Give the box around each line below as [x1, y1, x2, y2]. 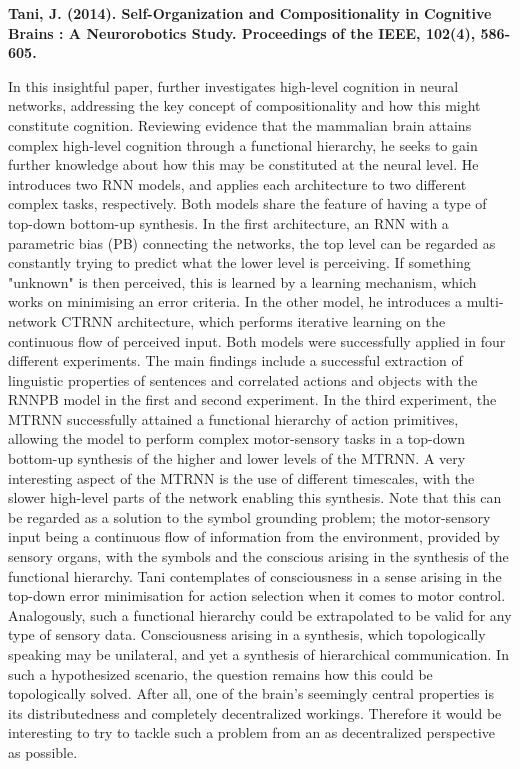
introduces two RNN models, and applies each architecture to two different [8, 173, 467, 194]
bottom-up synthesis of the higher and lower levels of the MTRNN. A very [8, 448, 466, 469]
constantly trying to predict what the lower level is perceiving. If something [8, 252, 471, 273]
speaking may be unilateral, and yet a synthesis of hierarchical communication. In [8, 644, 509, 664]
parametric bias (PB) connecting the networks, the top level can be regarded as [8, 232, 496, 253]
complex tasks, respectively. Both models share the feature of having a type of [8, 193, 487, 214]
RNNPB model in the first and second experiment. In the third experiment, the [8, 389, 497, 410]
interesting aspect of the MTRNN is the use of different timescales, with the [8, 467, 475, 488]
